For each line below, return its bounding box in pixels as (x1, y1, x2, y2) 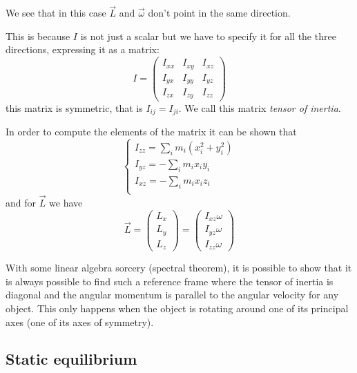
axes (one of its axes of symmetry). (6, 314, 154, 329)
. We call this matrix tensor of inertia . (178, 100, 341, 115)
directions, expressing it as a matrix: (6, 42, 160, 57)
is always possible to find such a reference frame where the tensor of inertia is (6, 274, 334, 288)
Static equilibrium (6, 348, 137, 370)
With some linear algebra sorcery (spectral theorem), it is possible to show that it (6, 260, 352, 275)
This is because (6, 28, 70, 43)
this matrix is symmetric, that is (6, 100, 143, 115)
